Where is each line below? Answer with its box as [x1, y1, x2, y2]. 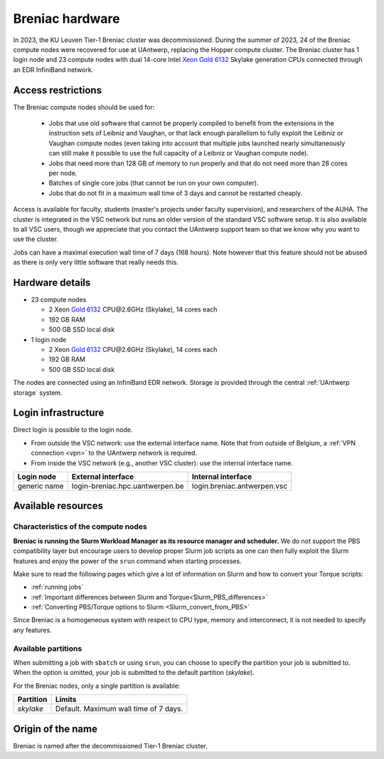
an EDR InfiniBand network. [13, 65, 94, 74]
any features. [13, 626, 53, 634]
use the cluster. [13, 235, 58, 244]
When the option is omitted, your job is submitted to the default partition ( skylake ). [13, 668, 255, 677]
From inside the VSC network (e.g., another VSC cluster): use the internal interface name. [31, 458, 293, 467]
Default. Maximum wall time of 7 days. [55, 704, 183, 714]
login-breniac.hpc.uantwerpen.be [71, 481, 184, 491]
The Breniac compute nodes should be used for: [13, 103, 155, 111]
